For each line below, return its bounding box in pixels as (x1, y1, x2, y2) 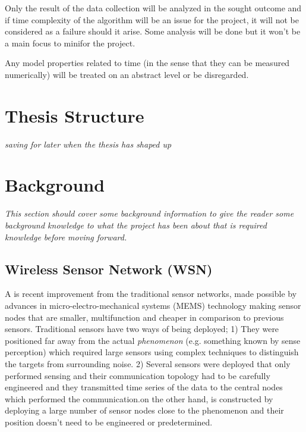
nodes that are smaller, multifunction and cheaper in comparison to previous (5, 311, 284, 323)
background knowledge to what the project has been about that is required (5, 219, 267, 231)
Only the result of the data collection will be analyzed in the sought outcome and (5, 2, 302, 14)
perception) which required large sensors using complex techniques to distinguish (5, 346, 299, 358)
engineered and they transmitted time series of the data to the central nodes (5, 381, 283, 393)
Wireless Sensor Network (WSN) (5, 259, 213, 278)
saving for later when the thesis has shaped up (5, 137, 172, 150)
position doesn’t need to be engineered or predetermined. (5, 415, 213, 428)
